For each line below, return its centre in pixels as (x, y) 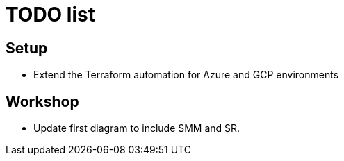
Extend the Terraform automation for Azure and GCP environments (186, 75)
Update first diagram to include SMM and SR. (137, 128)
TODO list (50, 15)
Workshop (42, 101)
